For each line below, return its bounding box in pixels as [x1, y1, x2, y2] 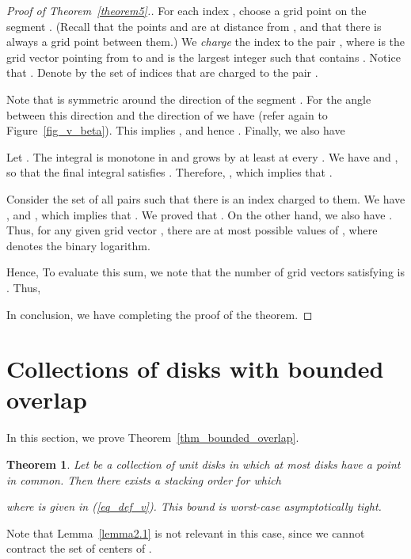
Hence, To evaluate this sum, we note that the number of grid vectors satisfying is [6, 264, 405, 280]
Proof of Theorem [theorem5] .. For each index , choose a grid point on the [6, 2, 367, 18]
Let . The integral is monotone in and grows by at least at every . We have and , [6, 148, 398, 165]
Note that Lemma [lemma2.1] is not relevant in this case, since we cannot [6, 524, 365, 541]
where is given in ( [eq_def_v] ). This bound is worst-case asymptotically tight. [6, 498, 382, 515]
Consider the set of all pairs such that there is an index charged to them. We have [6, 190, 405, 207]
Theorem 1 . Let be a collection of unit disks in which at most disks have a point [6, 456, 401, 472]
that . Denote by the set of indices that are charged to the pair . [6, 64, 318, 81]
